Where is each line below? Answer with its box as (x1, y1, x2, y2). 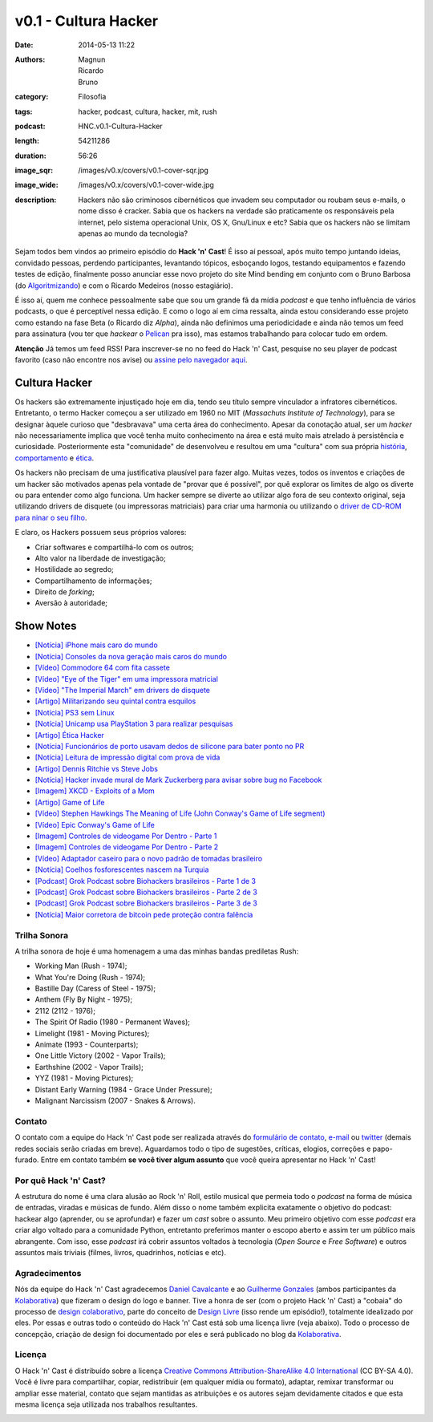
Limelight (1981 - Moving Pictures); (34, 1028, 150, 1038)
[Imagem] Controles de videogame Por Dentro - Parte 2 (34, 842, 219, 852)
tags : (14, 107, 33, 116)
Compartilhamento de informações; (34, 576, 152, 585)
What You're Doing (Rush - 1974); (34, 972, 146, 982)
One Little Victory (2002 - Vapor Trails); (34, 1051, 166, 1060)
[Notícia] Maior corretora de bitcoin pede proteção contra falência (34, 910, 253, 919)
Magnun (78, 55, 106, 64)
